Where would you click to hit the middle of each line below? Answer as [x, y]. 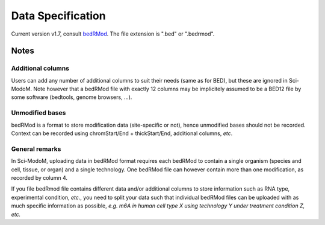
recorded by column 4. [39, 177]
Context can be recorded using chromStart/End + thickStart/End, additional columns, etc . [122, 133]
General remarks [36, 149]
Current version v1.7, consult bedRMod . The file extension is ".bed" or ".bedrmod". [113, 34]
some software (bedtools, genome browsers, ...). [72, 97]
